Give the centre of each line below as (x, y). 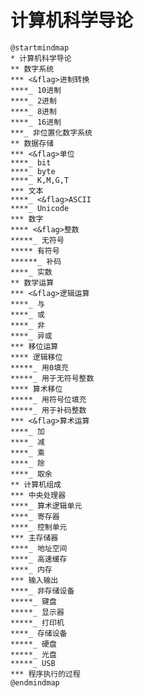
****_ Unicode (40, 208)
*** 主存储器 (34, 537)
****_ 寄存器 (35, 516)
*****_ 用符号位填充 (48, 399)
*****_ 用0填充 (39, 367)
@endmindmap (35, 682)
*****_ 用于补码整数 (48, 410)
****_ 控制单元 (39, 527)
